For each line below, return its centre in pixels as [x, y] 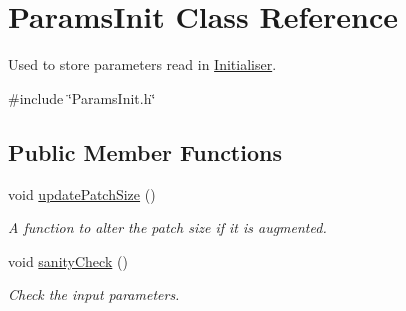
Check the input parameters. [94, 294]
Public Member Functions [145, 151]
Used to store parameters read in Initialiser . [142, 64]
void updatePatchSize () [82, 193]
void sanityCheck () [68, 260]
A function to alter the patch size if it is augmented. [167, 227]
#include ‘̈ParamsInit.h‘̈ [82, 97]
